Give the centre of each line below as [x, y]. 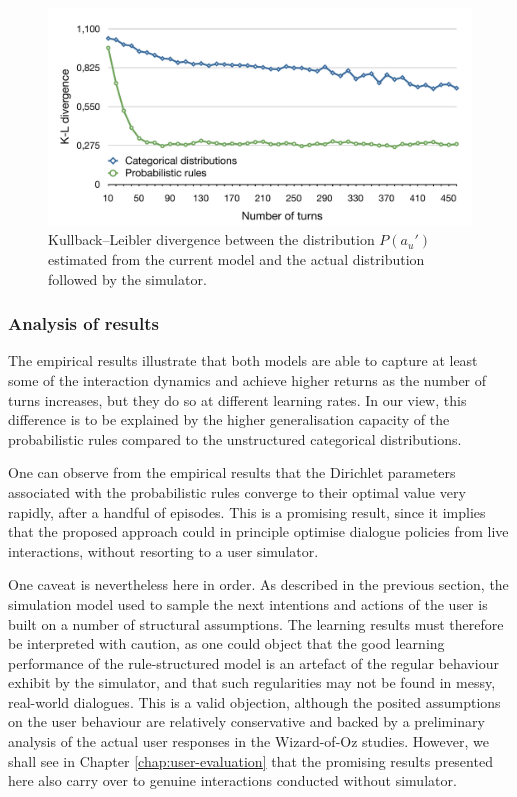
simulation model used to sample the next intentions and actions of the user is [248, 603]
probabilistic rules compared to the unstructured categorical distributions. [235, 438]
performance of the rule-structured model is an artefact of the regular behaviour [253, 662]
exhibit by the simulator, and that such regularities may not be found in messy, [252, 682]
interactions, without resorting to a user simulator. [163, 550]
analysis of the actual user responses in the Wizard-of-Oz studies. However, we [248, 741]
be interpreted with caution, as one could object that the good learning [226, 643]
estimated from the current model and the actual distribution [236, 258]
